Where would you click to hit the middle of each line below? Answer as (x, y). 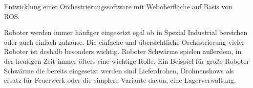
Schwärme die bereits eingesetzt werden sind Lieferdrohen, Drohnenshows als (119, 70)
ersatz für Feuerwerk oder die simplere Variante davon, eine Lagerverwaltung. (120, 80)
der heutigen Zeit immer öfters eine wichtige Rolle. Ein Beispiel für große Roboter (127, 61)
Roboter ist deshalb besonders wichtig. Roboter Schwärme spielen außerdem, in (123, 51)
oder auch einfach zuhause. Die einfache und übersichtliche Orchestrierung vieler (124, 42)
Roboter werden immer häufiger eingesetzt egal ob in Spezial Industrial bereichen (126, 32)
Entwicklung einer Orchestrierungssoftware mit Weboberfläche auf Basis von (118, 6)
